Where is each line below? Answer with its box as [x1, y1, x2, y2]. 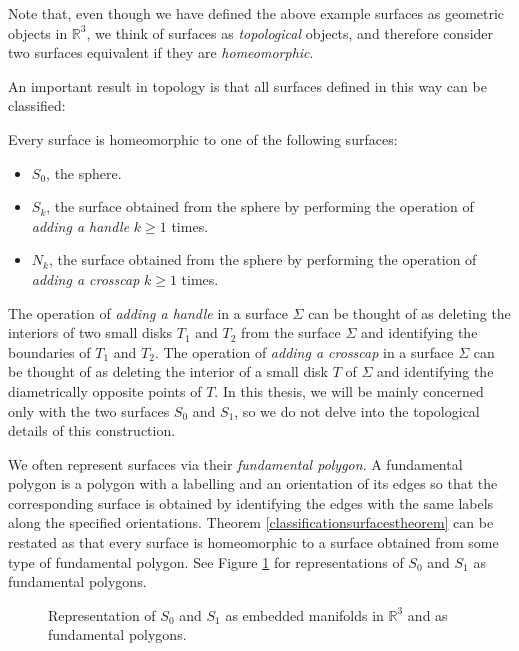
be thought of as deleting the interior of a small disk [8, 361, 328, 382]
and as [407, 604, 448, 625]
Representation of [48, 604, 156, 625]
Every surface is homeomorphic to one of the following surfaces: [8, 128, 398, 149]
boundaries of [8, 341, 91, 362]
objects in [8, 22, 68, 43]
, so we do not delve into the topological [234, 400, 480, 421]
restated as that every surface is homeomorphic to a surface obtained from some [8, 532, 499, 553]
